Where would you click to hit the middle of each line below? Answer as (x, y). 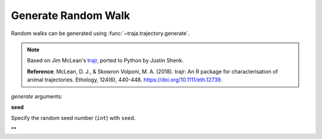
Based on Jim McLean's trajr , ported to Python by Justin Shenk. (106, 61)
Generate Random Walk (71, 15)
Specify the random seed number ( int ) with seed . (73, 118)
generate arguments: (37, 96)
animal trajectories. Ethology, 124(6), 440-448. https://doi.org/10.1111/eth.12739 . (125, 80)
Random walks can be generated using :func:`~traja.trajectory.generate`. (100, 33)
